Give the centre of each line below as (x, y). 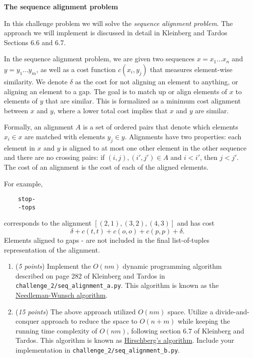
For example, (24, 183)
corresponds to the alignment (48, 223)
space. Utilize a (190, 311)
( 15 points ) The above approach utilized (76, 311)
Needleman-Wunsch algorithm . (62, 295)
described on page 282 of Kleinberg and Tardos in (90, 275)
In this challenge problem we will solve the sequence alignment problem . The (118, 23)
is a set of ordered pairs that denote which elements (161, 127)
